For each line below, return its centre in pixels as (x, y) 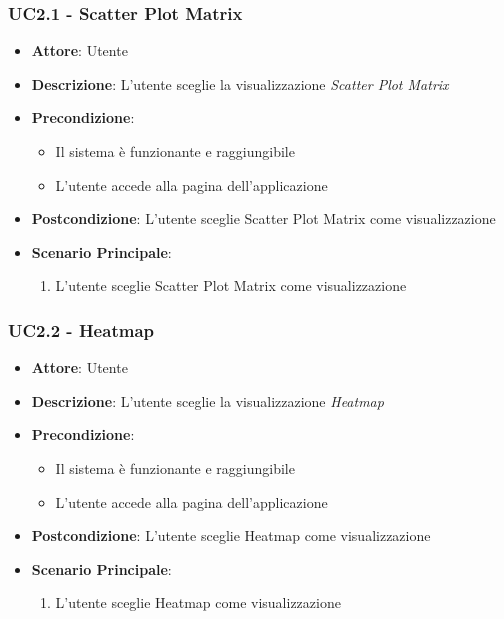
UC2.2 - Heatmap (81, 329)
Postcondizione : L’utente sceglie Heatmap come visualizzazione (231, 535)
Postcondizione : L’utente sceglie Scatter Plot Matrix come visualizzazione (263, 218)
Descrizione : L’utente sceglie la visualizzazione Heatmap (207, 400)
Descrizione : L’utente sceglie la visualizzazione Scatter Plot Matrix (240, 83)
